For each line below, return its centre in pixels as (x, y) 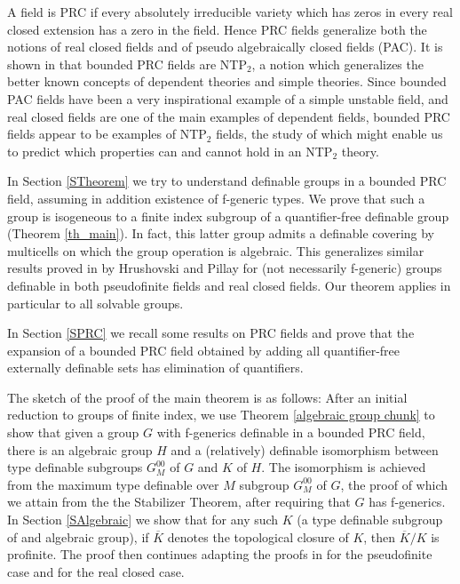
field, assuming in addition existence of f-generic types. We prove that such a (216, 198)
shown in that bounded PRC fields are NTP (127, 64)
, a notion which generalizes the (337, 64)
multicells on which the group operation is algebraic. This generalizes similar (216, 250)
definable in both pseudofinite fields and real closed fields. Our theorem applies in (229, 285)
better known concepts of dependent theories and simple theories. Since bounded (227, 81)
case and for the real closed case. (96, 571)
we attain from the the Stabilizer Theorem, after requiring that (179, 502)
